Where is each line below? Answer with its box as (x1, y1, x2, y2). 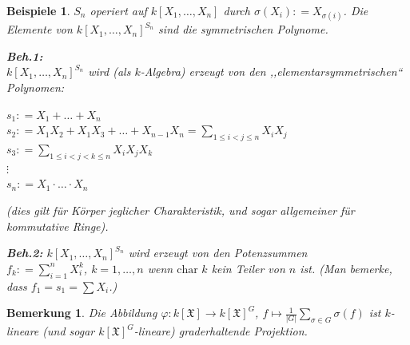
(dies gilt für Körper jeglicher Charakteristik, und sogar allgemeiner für (6, 201, 355, 218)
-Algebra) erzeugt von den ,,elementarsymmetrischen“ (140, 63, 403, 80)
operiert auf (90, 2, 147, 18)
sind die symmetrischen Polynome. (158, 21, 328, 38)
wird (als (88, 63, 131, 80)
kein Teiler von (211, 260, 285, 276)
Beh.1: (6, 47, 43, 64)
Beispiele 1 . (6, 2, 70, 18)
